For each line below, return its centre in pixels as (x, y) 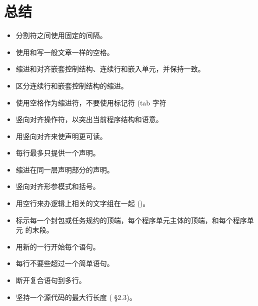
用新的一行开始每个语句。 (58, 246)
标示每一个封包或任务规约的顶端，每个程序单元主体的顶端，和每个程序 (131, 220)
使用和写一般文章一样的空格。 (65, 52)
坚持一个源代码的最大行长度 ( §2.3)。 (76, 297)
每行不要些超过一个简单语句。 (65, 263)
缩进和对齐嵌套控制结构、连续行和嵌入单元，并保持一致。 (110, 69)
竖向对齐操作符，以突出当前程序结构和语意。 (89, 119)
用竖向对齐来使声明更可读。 (61, 136)
